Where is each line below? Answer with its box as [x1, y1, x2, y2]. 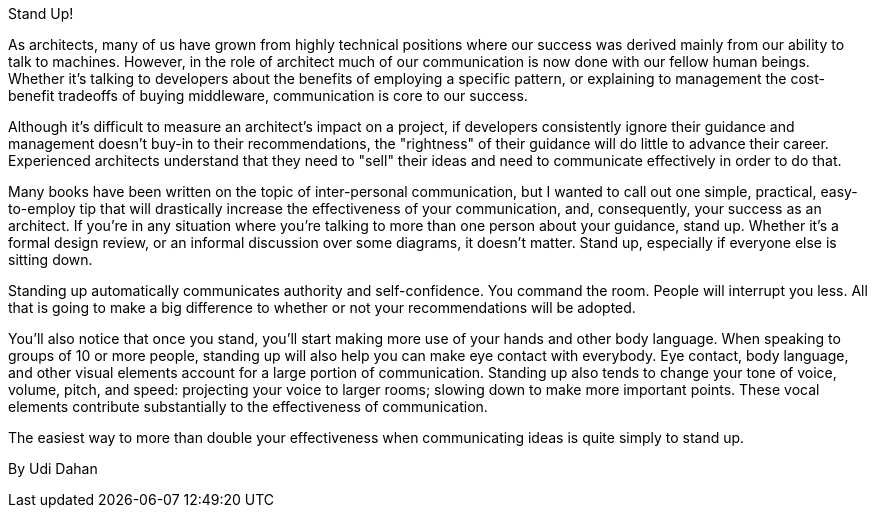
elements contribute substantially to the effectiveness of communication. [8, 398, 488, 415]
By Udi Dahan [8, 460, 98, 477]
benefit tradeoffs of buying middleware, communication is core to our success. [8, 87, 528, 104]
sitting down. [8, 251, 93, 268]
